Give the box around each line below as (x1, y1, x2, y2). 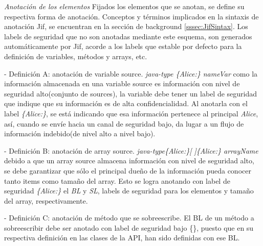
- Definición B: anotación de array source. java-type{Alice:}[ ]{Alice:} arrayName (4, 145, 258, 156)
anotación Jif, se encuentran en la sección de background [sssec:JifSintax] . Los (4, 21, 248, 32)
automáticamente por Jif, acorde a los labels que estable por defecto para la (4, 41, 242, 52)
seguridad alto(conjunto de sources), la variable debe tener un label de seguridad (4, 88, 257, 99)
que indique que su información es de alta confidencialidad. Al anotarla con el (4, 98, 248, 109)
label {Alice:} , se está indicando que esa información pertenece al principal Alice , (4, 108, 258, 118)
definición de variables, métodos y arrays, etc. (4, 51, 147, 61)
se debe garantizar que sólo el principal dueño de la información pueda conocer (4, 165, 251, 176)
